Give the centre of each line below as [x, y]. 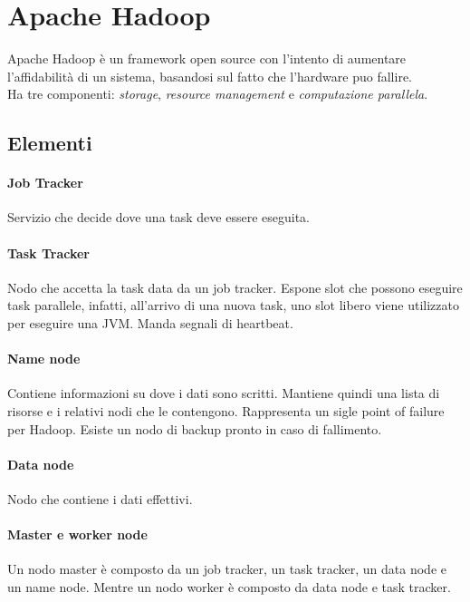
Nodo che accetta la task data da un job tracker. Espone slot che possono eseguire [235, 287]
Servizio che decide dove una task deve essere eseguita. [158, 217]
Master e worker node [77, 534]
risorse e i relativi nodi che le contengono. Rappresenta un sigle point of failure [226, 411]
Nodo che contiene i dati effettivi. [100, 499]
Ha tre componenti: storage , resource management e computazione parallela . [218, 94]
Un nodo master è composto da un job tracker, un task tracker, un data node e [227, 569]
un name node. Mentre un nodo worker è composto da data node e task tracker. [229, 587]
